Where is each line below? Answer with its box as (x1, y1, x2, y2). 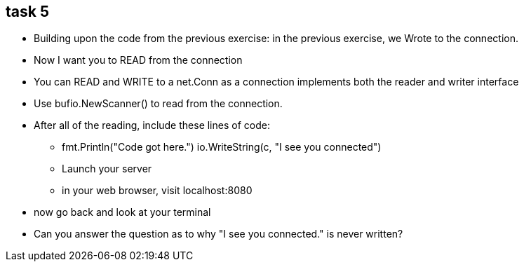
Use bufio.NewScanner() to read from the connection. (34, 97, 283, 110)
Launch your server (62, 163, 152, 175)
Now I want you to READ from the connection (34, 54, 243, 67)
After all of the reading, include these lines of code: (34, 119, 270, 132)
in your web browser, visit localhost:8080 (62, 184, 253, 197)
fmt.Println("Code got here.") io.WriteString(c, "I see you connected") (62, 141, 382, 153)
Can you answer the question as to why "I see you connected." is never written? (34, 228, 403, 240)
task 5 (6, 3, 49, 20)
